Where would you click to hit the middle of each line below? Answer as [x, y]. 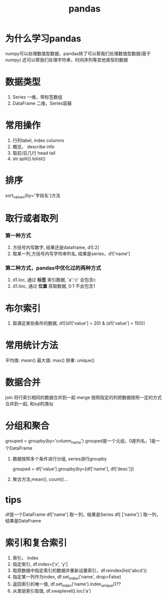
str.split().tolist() [29, 159]
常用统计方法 [32, 346]
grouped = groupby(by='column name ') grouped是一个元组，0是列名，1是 [80, 441]
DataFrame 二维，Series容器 [42, 103]
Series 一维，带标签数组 [37, 97]
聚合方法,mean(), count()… [40, 479]
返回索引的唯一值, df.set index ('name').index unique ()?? [67, 584]
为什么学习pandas [43, 39]
